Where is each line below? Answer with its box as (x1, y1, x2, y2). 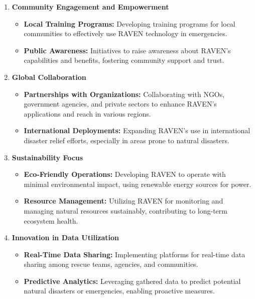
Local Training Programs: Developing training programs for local (24, 18, 235, 29)
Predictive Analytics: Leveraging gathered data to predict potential (24, 275, 241, 286)
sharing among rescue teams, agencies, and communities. (24, 259, 198, 269)
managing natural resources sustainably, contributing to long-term (24, 205, 227, 216)
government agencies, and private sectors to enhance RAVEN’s (24, 98, 217, 109)
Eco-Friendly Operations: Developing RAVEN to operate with (24, 169, 226, 179)
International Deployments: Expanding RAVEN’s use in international (24, 125, 250, 136)
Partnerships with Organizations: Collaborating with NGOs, (24, 88, 225, 99)
